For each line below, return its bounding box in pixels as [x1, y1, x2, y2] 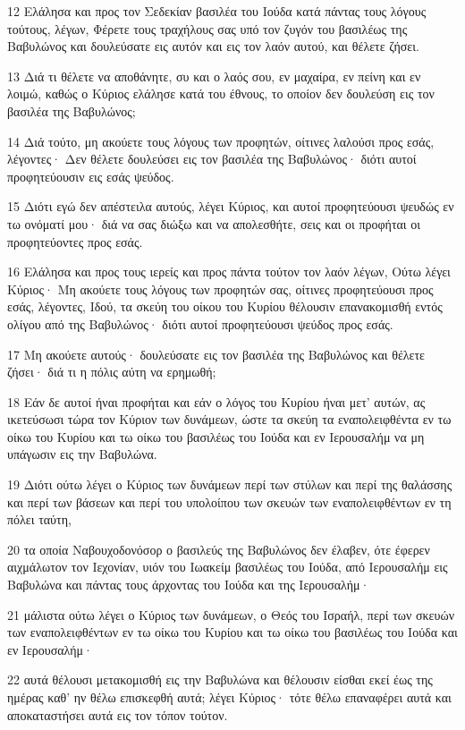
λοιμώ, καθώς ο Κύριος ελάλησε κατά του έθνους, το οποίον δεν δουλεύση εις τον [7, 84, 435, 103]
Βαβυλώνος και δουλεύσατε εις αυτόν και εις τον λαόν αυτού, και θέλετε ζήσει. [7, 37, 419, 55]
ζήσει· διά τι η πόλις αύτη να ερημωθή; [7, 362, 216, 381]
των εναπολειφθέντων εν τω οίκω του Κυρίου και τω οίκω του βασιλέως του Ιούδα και [7, 623, 458, 641]
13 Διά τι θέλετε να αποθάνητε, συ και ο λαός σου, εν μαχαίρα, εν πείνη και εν [7, 66, 421, 85]
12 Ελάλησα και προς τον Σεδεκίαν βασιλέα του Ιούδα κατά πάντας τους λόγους [7, 2, 427, 20]
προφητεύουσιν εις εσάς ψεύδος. [7, 166, 174, 185]
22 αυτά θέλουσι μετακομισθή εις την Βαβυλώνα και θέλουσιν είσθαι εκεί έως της [7, 670, 433, 689]
